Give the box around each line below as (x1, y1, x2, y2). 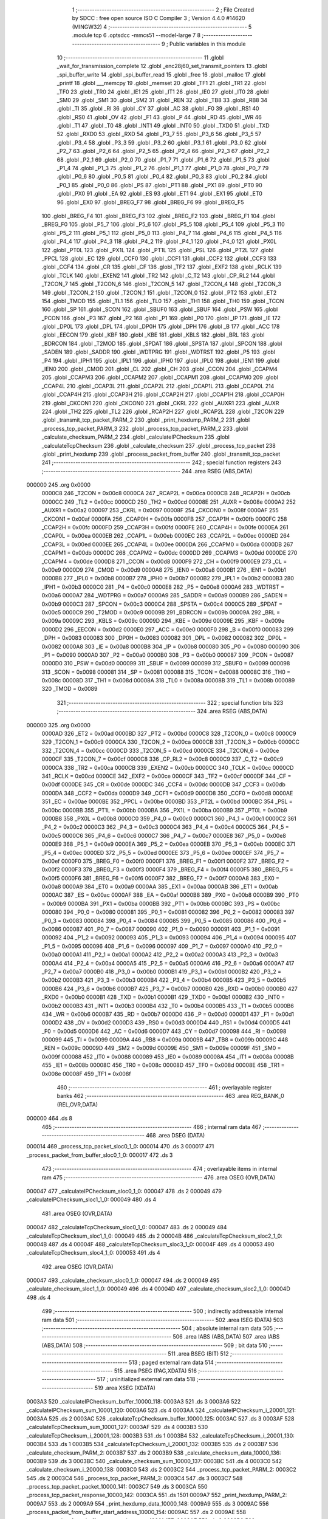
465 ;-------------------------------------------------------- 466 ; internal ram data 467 (41, 1123, 262, 1130)
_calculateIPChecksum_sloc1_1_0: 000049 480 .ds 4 (26, 1196, 157, 1203)
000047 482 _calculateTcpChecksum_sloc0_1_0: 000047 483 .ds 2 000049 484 (26, 1224, 227, 1231)
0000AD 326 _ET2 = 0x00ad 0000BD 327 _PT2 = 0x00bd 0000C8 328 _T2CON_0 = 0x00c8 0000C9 (41, 730, 296, 738)
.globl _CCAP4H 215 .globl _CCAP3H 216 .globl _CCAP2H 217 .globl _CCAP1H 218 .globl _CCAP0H (41, 391, 285, 398)
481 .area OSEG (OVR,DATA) (41, 1210, 112, 1217)
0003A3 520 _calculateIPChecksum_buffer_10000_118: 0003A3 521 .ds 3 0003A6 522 (26, 1398, 241, 1405)
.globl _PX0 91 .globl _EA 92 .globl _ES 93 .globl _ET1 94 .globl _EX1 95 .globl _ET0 (56, 190, 262, 197)
